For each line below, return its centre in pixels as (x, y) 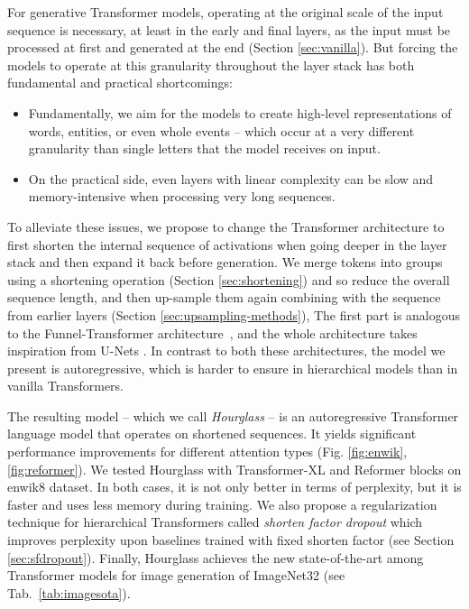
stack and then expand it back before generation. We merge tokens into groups (225, 262)
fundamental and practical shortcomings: (120, 83)
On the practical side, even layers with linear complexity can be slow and (231, 178)
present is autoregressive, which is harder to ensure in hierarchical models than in (233, 368)
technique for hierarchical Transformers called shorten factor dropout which (215, 522)
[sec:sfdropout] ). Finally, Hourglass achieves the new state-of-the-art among (216, 557)
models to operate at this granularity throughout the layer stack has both (211, 65)
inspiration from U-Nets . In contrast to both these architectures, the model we (226, 351)
